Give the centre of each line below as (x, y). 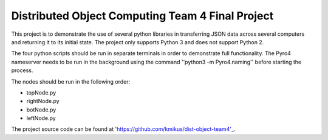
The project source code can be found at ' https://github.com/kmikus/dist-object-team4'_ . (124, 129)
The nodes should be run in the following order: (71, 81)
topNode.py (41, 92)
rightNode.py (43, 101)
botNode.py (41, 110)
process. (22, 70)
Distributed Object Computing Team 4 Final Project (142, 16)
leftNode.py (41, 118)
